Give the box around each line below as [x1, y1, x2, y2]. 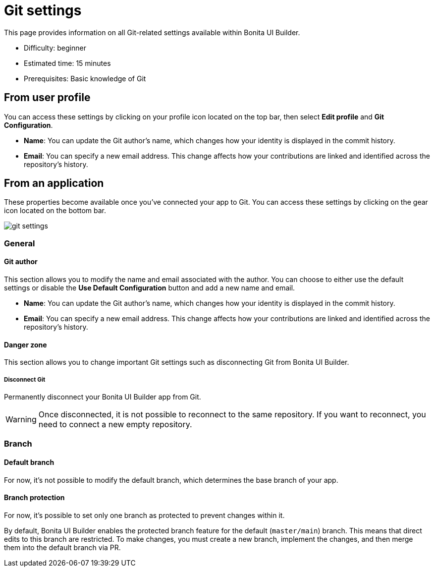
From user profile [4, 91, 91, 104]
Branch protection [4, 493, 65, 502]
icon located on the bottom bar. [4, 206, 107, 215]
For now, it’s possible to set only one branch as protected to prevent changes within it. [4, 511, 285, 519]
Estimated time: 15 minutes [24, 58, 111, 67]
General [4, 238, 35, 248]
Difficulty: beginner [24, 43, 86, 52]
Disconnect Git [4, 376, 46, 383]
